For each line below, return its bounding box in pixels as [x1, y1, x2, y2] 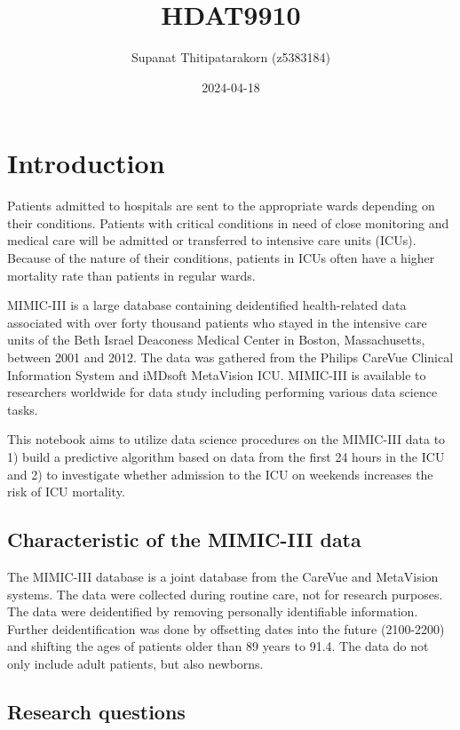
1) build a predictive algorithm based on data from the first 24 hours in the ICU [7, 447, 445, 465]
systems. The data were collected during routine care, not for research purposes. [7, 584, 443, 603]
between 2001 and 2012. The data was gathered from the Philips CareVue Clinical [7, 348, 454, 366]
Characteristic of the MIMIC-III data [7, 526, 361, 553]
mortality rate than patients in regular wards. [7, 266, 256, 284]
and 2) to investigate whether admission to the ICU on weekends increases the [7, 464, 433, 483]
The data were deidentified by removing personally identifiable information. [7, 602, 418, 621]
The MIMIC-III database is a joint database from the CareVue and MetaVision [7, 567, 439, 585]
